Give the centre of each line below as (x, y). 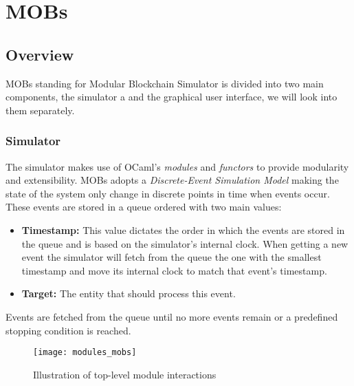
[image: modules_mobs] (85, 353)
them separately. (40, 110)
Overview (40, 54)
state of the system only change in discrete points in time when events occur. (168, 193)
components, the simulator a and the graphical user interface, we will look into (172, 97)
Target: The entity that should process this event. (129, 293)
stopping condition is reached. (68, 330)
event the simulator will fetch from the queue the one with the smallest (172, 257)
